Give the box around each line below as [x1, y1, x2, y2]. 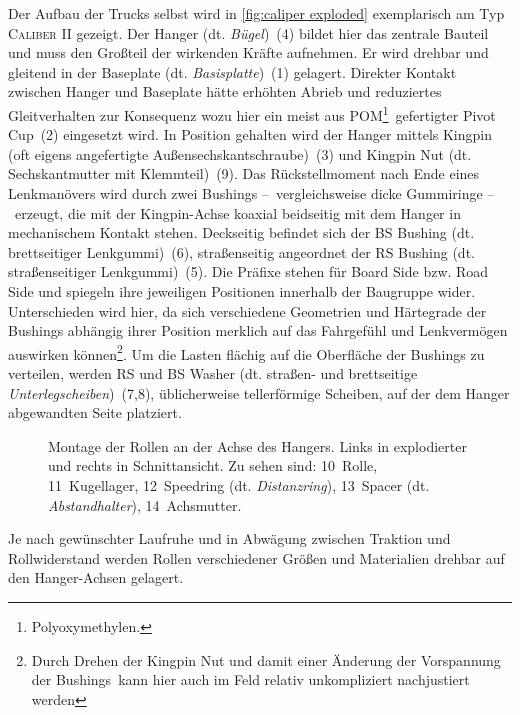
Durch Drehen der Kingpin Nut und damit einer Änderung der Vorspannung [31, 649, 501, 670]
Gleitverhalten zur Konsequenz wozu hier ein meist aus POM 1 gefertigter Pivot [8, 101, 496, 125]
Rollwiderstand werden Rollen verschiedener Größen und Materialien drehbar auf [8, 547, 505, 568]
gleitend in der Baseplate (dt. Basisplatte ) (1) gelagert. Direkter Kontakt [8, 61, 457, 82]
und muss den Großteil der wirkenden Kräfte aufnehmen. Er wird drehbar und [8, 42, 489, 63]
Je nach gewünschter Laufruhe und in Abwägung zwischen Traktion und [8, 528, 451, 549]
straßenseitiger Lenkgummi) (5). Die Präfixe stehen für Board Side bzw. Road [8, 261, 489, 282]
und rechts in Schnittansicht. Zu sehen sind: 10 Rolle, [48, 455, 378, 476]
